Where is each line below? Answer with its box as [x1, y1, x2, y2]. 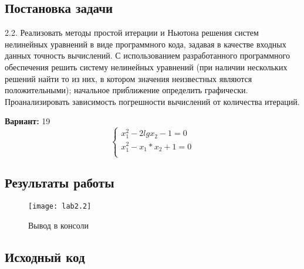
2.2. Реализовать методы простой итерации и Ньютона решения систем [5, 26, 259, 39]
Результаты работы [5, 173, 114, 192]
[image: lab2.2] [28, 202, 92, 211]
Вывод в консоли [28, 219, 89, 231]
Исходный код [5, 247, 85, 265]
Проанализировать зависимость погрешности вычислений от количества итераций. [5, 95, 300, 107]
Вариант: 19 [5, 115, 50, 127]
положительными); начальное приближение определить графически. [5, 84, 248, 96]
